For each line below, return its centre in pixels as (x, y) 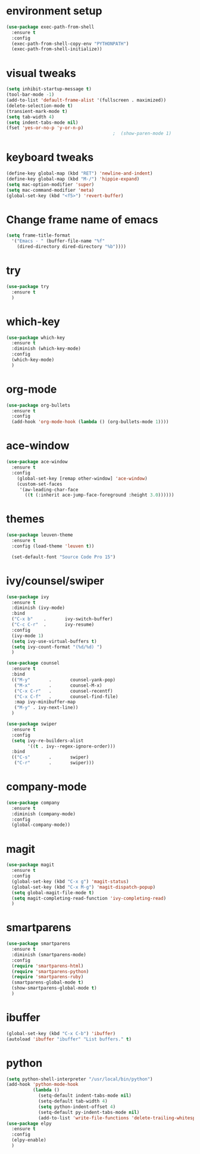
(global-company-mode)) (41, 825)
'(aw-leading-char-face (49, 489)
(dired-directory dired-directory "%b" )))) (72, 247)
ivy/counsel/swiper (55, 581)
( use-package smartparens (38, 944)
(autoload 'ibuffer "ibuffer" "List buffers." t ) (69, 1039)
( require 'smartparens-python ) (50, 971)
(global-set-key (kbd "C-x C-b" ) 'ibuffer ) (61, 1033)
